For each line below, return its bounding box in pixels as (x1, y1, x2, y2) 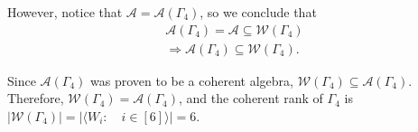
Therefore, (7, 89, 64, 108)
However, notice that (7, 3, 123, 21)
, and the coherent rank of (178, 89, 323, 108)
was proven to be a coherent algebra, (90, 71, 293, 90)
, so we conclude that (200, 3, 317, 21)
